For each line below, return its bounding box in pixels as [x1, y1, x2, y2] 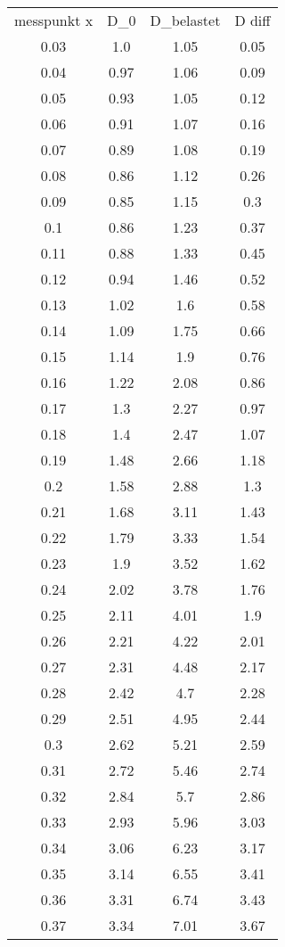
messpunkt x [14, 10, 94, 30]
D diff [234, 10, 271, 30]
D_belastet [150, 10, 221, 30]
